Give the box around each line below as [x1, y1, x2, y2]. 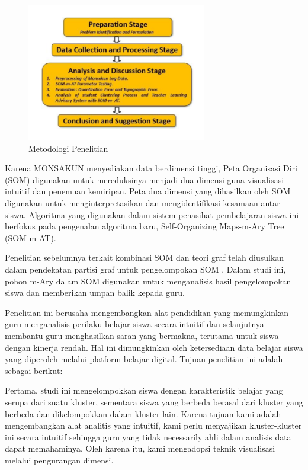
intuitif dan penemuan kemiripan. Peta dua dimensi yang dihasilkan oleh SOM [5, 185, 291, 197]
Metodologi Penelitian [28, 142, 108, 154]
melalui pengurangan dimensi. [5, 453, 114, 466]
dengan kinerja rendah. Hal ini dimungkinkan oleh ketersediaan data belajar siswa [5, 341, 303, 353]
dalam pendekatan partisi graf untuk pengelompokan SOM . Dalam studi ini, [5, 263, 286, 275]
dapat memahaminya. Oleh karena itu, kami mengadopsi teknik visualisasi [5, 442, 275, 455]
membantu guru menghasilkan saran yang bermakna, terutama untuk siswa [5, 329, 279, 341]
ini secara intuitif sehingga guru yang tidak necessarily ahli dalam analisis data [5, 430, 291, 443]
